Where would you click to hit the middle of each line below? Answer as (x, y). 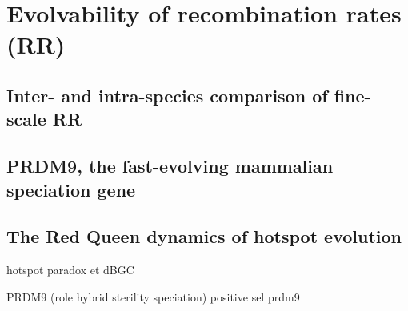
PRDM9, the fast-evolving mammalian (170, 166)
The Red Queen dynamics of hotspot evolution (204, 236)
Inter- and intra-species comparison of (167, 95)
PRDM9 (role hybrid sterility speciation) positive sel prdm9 (153, 296)
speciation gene (71, 189)
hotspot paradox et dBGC (70, 270)
